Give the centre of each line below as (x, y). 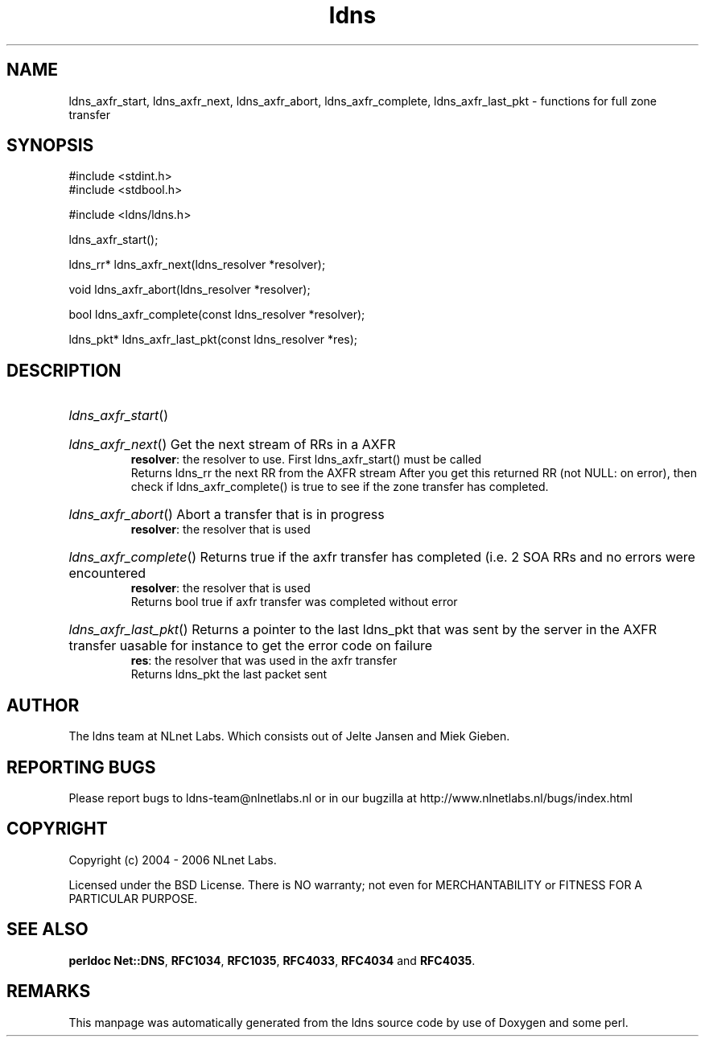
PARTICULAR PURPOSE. (133, 898)
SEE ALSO (47, 930)
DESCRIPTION (64, 370)
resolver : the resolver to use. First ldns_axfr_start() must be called (306, 460)
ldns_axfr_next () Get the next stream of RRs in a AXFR (232, 445)
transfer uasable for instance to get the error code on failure (251, 646)
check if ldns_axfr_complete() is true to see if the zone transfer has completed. (340, 487)
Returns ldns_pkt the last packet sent (229, 674)
